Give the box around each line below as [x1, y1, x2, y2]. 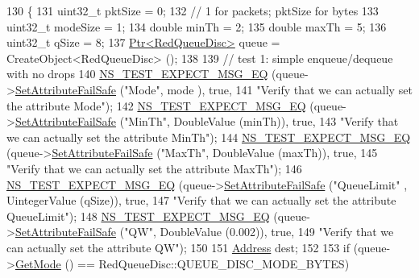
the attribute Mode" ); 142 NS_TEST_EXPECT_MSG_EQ [6, 97, 306, 114]
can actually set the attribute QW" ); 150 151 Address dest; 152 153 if [6, 239, 351, 255]
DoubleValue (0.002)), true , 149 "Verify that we [160, 223, 394, 240]
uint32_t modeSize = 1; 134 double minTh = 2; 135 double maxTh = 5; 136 [6, 18, 387, 35]
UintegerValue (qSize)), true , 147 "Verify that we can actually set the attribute [6, 192, 396, 209]
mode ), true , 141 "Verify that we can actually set [167, 81, 413, 98]
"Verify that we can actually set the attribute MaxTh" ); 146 [6, 160, 302, 176]
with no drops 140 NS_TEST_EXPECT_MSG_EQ [6, 65, 268, 82]
